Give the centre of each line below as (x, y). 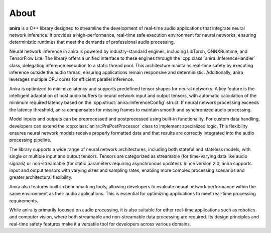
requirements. (24, 200)
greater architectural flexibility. (41, 177)
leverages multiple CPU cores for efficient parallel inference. (72, 79)
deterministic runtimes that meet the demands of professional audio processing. (92, 42)
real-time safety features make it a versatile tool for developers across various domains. (100, 224)
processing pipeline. (30, 140)
